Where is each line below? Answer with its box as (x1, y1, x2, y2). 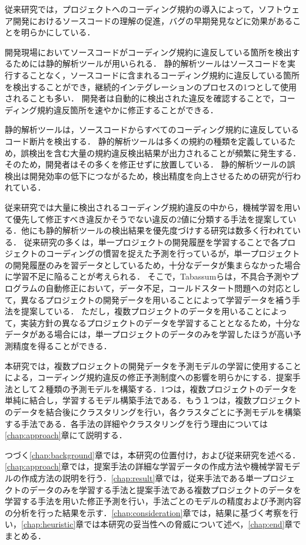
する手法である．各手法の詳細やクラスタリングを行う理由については (5, 417, 268, 429)
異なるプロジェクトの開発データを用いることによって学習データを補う (21, 293, 292, 306)
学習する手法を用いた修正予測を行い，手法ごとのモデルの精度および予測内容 (5, 495, 301, 507)
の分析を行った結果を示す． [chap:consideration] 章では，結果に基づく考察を (5, 506, 290, 518)
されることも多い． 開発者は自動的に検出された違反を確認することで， (5, 92, 279, 104)
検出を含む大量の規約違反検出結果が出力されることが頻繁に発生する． (29, 146, 301, 159)
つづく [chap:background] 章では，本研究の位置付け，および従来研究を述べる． (5, 448, 301, 461)
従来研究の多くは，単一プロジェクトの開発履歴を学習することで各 (24, 235, 280, 248)
